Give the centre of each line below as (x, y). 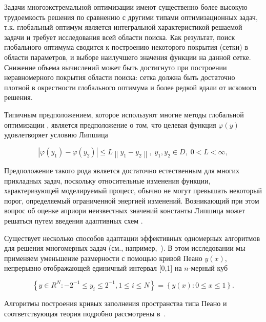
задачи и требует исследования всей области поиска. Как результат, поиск (120, 37)
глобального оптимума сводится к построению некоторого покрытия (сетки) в (126, 47)
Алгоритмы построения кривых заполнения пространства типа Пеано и (116, 303)
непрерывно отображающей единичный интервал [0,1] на (93, 268)
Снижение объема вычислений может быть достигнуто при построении (116, 67)
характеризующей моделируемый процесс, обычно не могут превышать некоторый (133, 190)
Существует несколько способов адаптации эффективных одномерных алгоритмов (132, 238)
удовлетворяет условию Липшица (56, 135)
